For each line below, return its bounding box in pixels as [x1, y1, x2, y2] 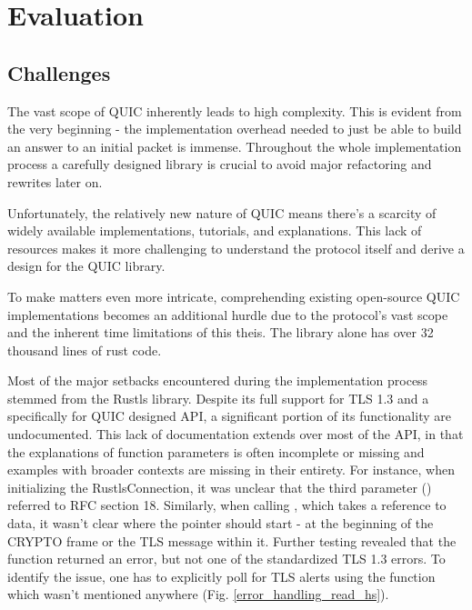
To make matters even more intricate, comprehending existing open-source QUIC [7, 286, 460, 305]
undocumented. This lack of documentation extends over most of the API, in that [7, 425, 464, 444]
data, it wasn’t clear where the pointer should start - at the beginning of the [7, 514, 434, 533]
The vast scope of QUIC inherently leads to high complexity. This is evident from [7, 101, 462, 120]
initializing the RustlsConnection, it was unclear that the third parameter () [7, 477, 432, 496]
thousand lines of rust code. [7, 340, 162, 359]
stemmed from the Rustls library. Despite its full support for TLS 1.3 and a [7, 388, 429, 407]
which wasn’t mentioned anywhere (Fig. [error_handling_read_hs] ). [7, 585, 389, 604]
